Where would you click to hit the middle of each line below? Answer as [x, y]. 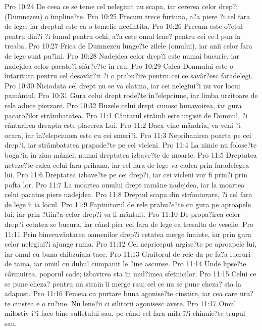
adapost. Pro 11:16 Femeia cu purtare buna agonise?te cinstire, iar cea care [121, 293]
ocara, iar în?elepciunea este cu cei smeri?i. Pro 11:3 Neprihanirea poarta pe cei [128, 135]
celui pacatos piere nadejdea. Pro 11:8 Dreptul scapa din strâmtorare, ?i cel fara [128, 194]
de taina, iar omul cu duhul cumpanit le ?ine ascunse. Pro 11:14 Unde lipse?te [125, 264]
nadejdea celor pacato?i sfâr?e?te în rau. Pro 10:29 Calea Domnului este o [119, 65]
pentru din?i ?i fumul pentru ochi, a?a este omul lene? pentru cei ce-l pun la [123, 36]
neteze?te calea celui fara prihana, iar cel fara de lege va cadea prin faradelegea [127, 164]
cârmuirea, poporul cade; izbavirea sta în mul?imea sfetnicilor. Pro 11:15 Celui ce [130, 274]
